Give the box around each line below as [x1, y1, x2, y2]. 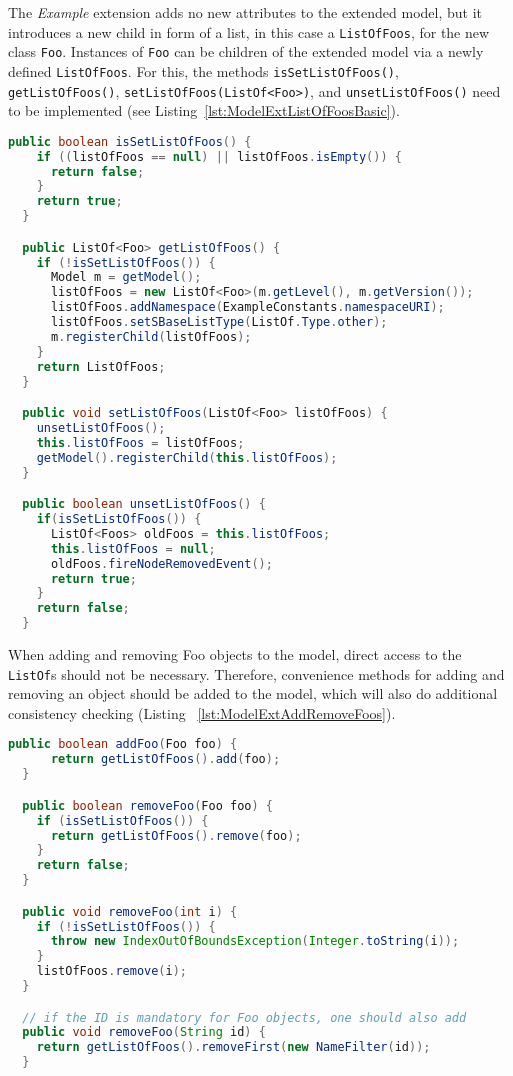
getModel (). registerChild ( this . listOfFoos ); [36, 450, 338, 465]
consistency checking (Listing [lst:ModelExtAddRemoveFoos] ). [8, 702, 396, 723]
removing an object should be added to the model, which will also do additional [8, 683, 498, 704]
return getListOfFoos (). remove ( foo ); [50, 828, 302, 843]
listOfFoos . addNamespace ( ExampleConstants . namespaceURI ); [50, 300, 445, 315]
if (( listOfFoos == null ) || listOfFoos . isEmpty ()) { [36, 149, 402, 164]
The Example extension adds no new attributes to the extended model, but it [8, 2, 483, 22]
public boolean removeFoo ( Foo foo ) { [22, 798, 273, 813]
